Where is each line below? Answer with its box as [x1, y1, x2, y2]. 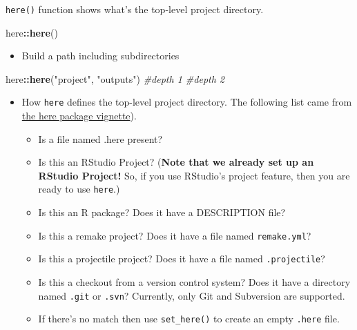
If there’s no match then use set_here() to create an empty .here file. [38, 311, 340, 326]
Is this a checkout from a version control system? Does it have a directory [38, 275, 351, 289]
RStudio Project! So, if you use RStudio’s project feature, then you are [38, 168, 350, 182]
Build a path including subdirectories [21, 48, 180, 63]
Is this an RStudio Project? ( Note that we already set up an [38, 155, 314, 169]
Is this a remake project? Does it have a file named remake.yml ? [38, 228, 311, 242]
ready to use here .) [38, 182, 120, 196]
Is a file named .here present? [38, 131, 163, 146]
